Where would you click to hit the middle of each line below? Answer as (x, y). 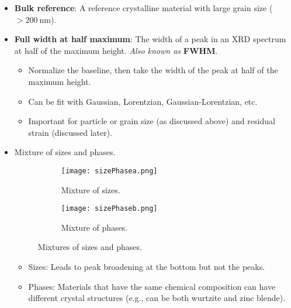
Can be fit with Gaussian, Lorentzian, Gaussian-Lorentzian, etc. (143, 101)
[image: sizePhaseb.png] (109, 209)
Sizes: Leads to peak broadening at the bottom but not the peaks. (147, 267)
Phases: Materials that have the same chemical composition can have (152, 286)
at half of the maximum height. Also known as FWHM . (116, 50)
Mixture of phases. (94, 227)
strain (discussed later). (70, 132)
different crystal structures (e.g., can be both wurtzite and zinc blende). (157, 298)
